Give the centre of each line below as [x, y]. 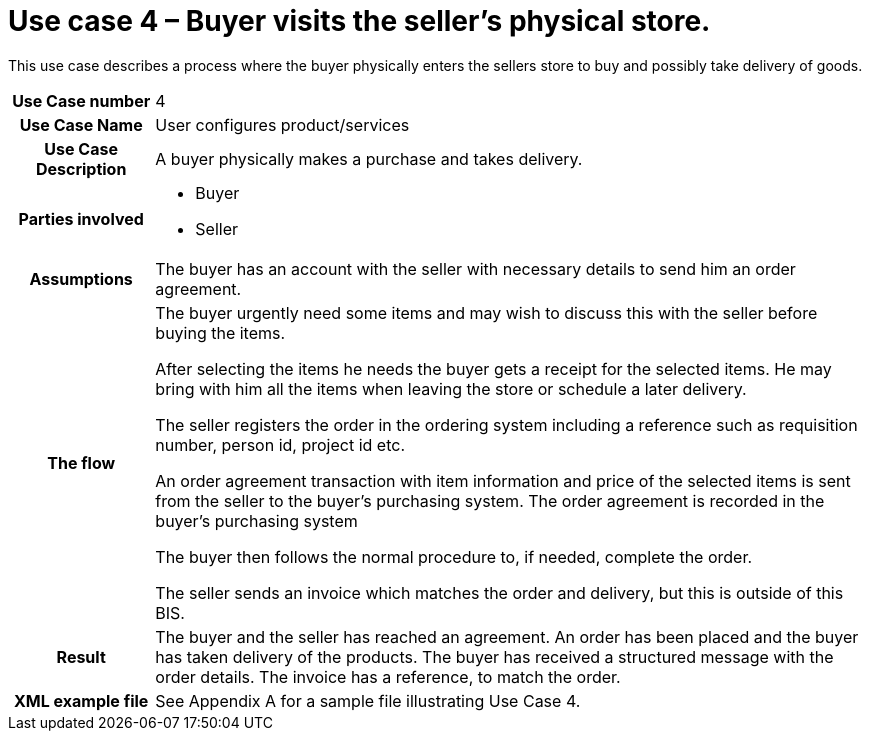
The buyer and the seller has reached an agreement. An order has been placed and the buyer [507, 636]
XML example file [81, 700]
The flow [81, 462]
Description [81, 168]
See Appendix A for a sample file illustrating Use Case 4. [368, 700]
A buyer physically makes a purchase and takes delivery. [369, 158]
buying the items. [220, 332]
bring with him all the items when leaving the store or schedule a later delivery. [451, 388]
